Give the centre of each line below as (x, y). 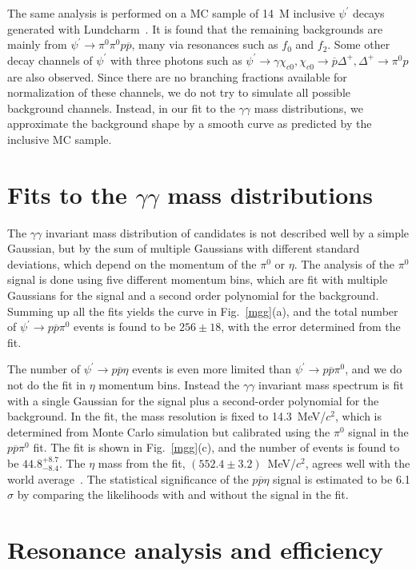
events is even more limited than (212, 369)
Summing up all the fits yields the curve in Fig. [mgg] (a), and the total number (203, 311)
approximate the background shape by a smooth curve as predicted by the (190, 124)
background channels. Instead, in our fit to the (121, 108)
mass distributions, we (308, 108)
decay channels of (50, 60)
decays (368, 13)
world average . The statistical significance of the (128, 478)
